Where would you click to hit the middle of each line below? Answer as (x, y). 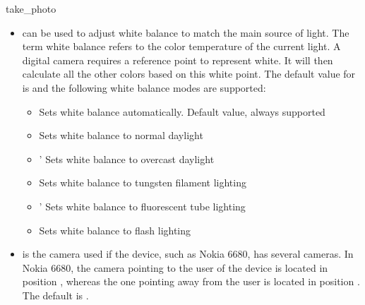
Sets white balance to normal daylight (121, 135)
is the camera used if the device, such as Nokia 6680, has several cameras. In (188, 254)
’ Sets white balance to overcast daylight (127, 159)
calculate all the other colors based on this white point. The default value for (189, 74)
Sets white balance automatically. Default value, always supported (182, 111)
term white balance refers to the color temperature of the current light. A (181, 46)
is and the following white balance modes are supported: (144, 87)
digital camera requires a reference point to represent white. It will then (178, 60)
